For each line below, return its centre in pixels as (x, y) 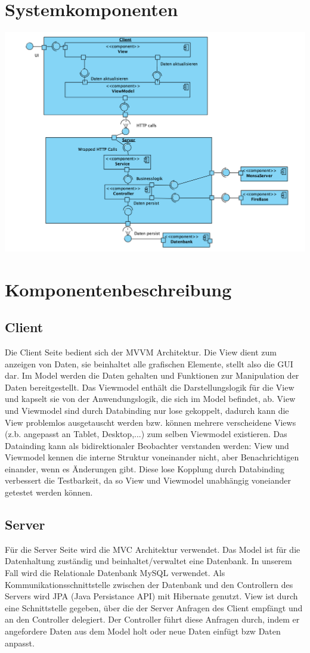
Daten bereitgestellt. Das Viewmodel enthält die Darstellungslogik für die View (150, 387)
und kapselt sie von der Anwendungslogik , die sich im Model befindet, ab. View (150, 399)
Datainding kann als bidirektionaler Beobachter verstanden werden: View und (147, 445)
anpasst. (20, 643)
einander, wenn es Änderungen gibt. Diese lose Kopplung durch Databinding (145, 468)
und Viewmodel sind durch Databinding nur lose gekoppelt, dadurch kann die (147, 410)
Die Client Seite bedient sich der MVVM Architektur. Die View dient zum (141, 352)
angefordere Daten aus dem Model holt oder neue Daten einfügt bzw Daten (143, 631)
